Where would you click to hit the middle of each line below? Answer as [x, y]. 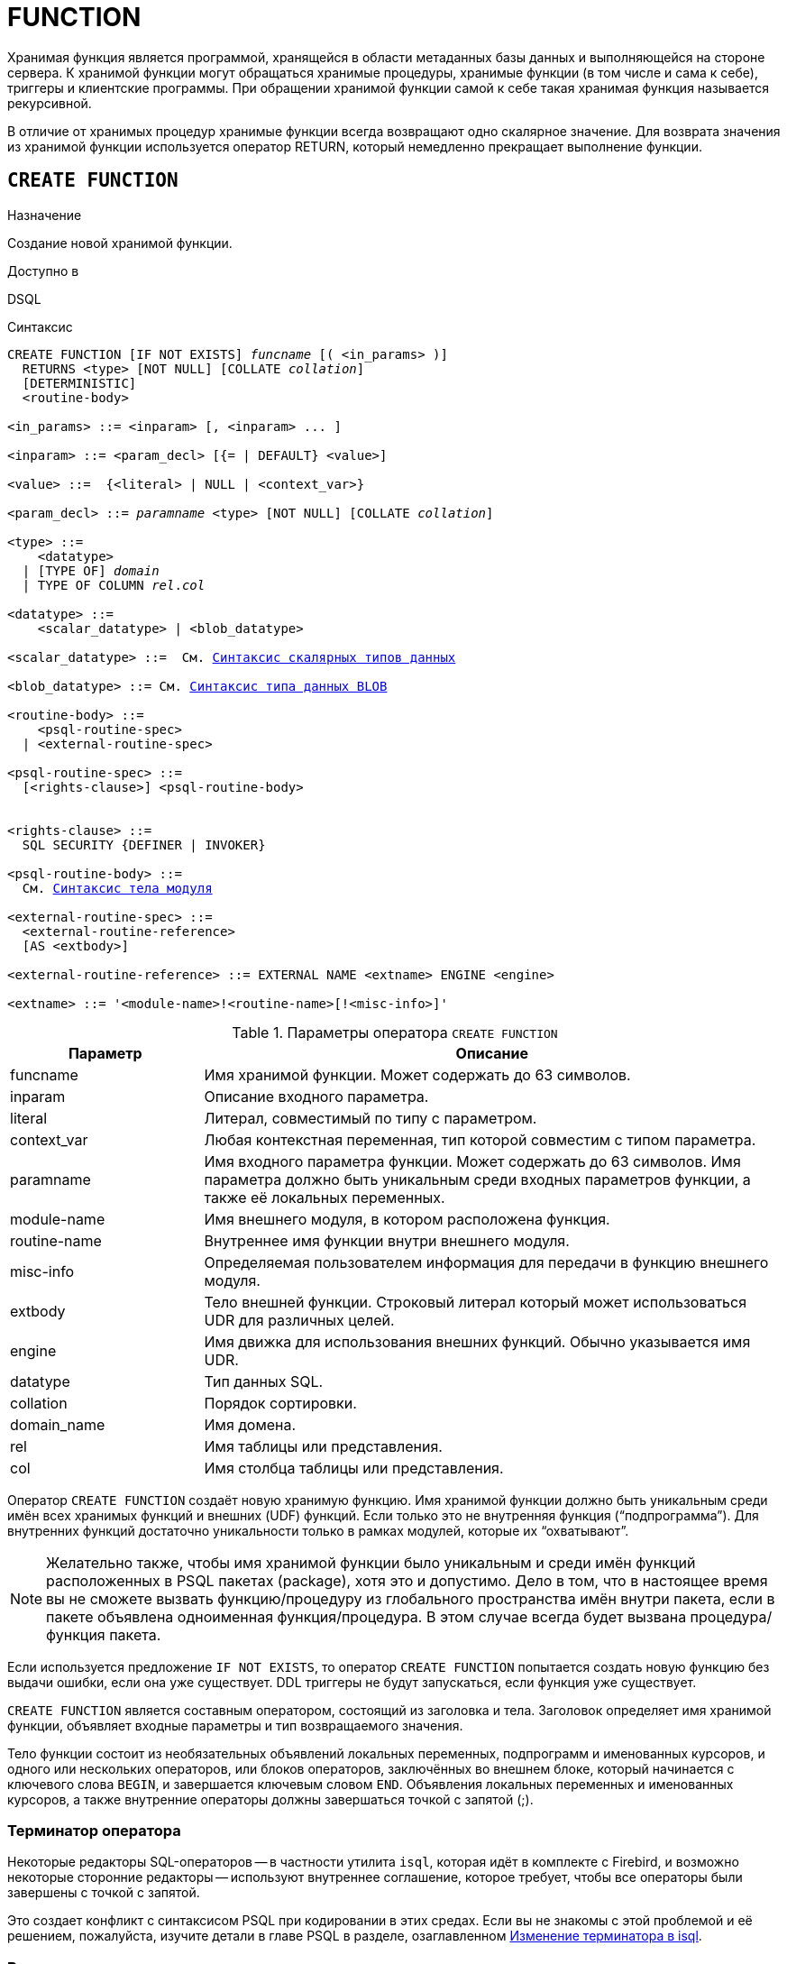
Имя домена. [250, 1424]
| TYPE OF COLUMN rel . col [114, 585]
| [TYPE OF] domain [91, 570]
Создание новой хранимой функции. [120, 243]
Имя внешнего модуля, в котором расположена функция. [407, 1219]
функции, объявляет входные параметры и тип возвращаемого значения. [235, 1725]
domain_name [58, 1424]
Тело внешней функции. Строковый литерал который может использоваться [476, 1302]
